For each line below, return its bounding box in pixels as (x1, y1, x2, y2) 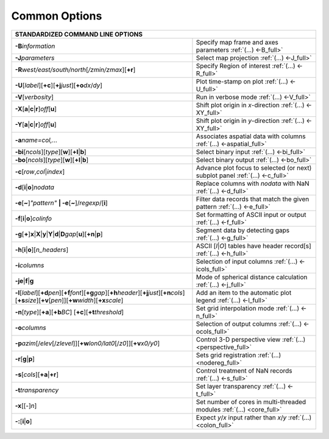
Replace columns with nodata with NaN (196, 179, 310, 188)
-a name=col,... (15, 136, 58, 144)
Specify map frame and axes (196, 38, 278, 46)
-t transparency (15, 385, 59, 394)
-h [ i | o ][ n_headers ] (15, 245, 69, 254)
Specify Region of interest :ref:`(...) (196, 61, 295, 70)
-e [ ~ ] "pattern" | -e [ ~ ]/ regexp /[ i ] (15, 198, 108, 207)
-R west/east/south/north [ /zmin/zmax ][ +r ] (15, 65, 136, 74)
